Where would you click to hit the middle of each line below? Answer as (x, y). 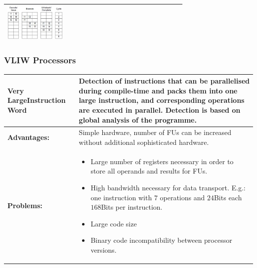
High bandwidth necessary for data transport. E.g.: (168, 187)
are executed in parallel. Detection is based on (160, 110)
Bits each (228, 197)
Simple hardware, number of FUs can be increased (155, 132)
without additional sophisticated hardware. (144, 142)
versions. (104, 249)
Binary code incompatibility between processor (161, 240)
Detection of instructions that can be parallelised (164, 81)
